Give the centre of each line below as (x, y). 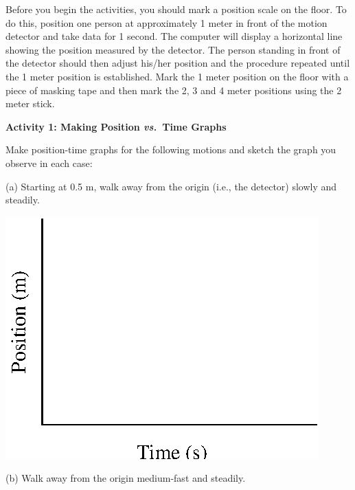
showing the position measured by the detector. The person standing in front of (173, 49)
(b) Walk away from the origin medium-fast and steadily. (126, 478)
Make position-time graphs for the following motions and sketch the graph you (171, 149)
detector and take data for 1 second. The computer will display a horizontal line (174, 36)
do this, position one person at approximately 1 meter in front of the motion (167, 22)
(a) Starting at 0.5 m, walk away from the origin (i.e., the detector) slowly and (171, 186)
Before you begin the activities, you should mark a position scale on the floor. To (176, 9)
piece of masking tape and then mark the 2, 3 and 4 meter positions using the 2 (174, 90)
